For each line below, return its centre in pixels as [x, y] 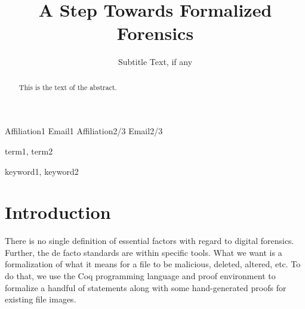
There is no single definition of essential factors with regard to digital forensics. [150, 241]
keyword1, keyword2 [42, 171]
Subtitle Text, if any [155, 62]
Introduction [58, 212]
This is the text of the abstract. [68, 87]
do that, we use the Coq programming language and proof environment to [140, 276]
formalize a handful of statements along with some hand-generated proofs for [146, 287]
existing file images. [41, 299]
